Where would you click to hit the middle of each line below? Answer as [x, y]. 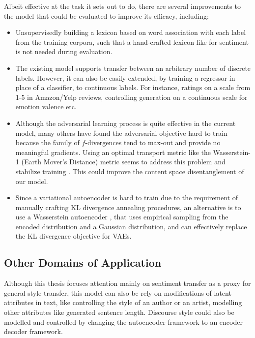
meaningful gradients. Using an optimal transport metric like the [113, 152]
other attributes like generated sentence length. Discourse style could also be [119, 312]
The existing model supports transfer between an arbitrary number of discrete [133, 68]
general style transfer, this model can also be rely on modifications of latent [118, 292]
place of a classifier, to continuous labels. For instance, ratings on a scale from [133, 87]
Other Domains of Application [83, 262]
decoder [16, 331]
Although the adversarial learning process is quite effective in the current [126, 123]
